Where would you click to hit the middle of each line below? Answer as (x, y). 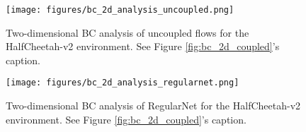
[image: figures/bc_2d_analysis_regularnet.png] (123, 83)
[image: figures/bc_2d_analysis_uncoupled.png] (120, 10)
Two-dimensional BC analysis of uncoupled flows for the (127, 32)
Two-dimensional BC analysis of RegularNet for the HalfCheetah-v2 (153, 106)
